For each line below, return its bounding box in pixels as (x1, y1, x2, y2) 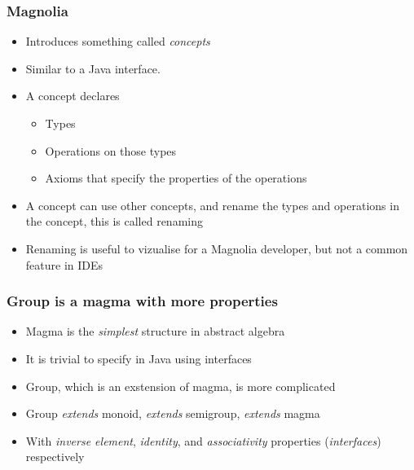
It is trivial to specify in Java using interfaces (25, 349, 252, 367)
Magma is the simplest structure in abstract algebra (25, 323, 285, 340)
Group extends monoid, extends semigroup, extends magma (25, 405, 320, 422)
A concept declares (25, 87, 120, 104)
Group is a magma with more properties (7, 291, 278, 311)
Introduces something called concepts (25, 33, 210, 50)
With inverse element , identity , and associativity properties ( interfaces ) (25, 432, 381, 449)
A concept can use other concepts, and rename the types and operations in (25, 196, 399, 213)
